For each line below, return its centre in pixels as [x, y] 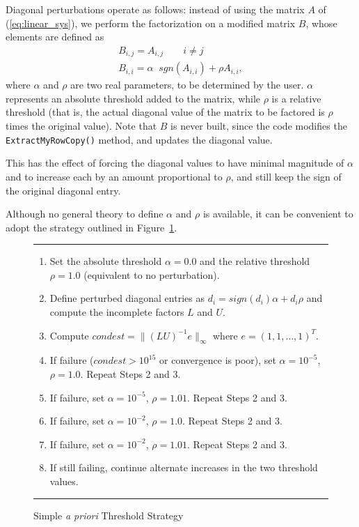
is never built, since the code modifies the [259, 126]
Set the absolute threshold [106, 261]
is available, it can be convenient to [278, 214]
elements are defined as [55, 37]
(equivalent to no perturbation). [152, 274]
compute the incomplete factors [117, 312]
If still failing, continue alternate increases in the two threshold [184, 467]
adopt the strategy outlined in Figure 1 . [91, 227]
